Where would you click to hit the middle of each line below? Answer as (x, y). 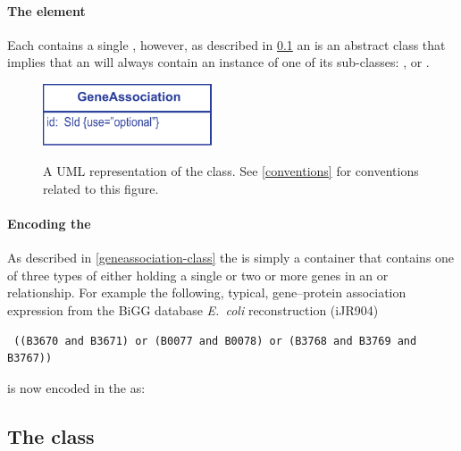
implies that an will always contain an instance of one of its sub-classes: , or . (218, 62)
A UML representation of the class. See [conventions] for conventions (231, 171)
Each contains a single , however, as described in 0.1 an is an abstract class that (226, 44)
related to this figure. (101, 188)
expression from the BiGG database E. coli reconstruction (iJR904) (193, 309)
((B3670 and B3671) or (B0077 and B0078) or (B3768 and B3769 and (215, 341)
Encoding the (49, 223)
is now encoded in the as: (76, 387)
